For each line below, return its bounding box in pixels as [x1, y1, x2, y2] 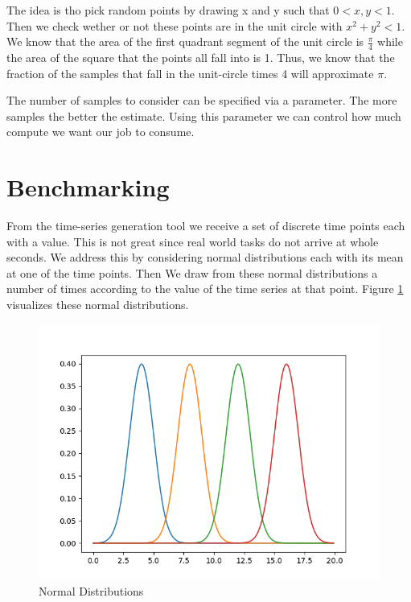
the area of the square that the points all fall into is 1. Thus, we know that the [6, 49, 395, 66]
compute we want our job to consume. [6, 123, 195, 140]
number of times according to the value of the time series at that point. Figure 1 [6, 280, 404, 297]
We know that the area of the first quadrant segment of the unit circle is [6, 33, 364, 50]
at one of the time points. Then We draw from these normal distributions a [6, 264, 378, 281]
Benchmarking [6, 171, 170, 204]
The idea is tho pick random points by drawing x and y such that [6, 2, 330, 18]
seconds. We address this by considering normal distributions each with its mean [6, 249, 404, 266]
